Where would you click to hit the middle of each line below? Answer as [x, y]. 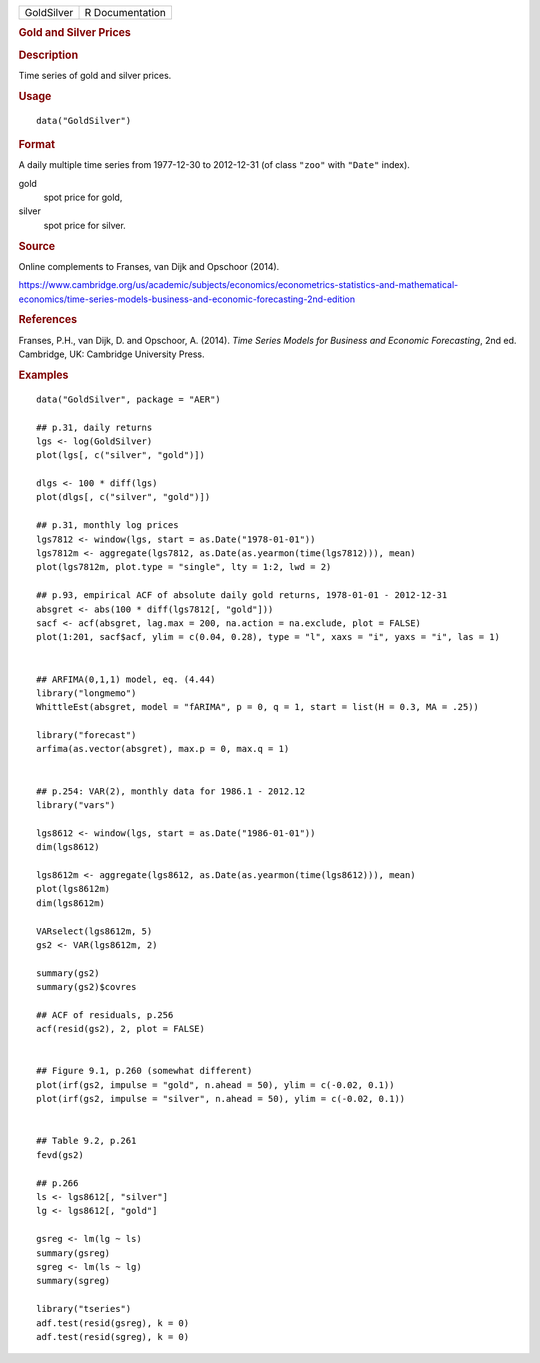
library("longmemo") [86, 693]
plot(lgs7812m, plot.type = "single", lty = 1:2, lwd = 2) [184, 567]
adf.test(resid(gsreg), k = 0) [113, 1323]
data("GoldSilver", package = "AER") [129, 399]
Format [36, 144]
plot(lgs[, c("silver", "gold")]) [120, 455]
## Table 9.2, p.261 [86, 1141]
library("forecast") [86, 735]
